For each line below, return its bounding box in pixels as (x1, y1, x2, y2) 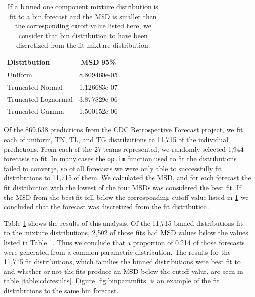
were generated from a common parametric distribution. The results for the (4, 247, 231, 257)
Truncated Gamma (7, 106, 64, 116)
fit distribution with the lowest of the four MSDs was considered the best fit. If (4, 182, 241, 193)
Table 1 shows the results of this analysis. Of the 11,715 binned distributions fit (4, 218, 243, 228)
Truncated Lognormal (7, 94, 73, 104)
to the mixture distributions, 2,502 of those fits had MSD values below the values (4, 227, 248, 238)
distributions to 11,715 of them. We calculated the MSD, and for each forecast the (4, 173, 251, 183)
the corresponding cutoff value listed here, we (15, 21, 151, 31)
